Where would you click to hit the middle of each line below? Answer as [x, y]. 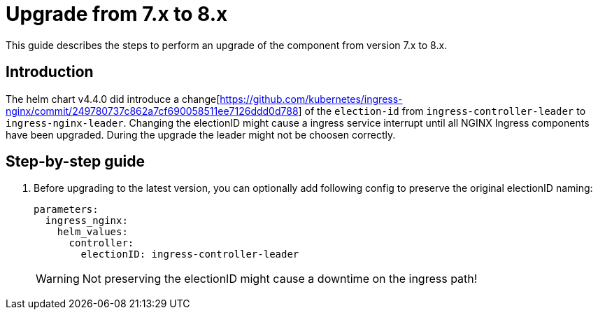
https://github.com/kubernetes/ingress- [311, 99]
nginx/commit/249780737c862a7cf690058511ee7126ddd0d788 [152, 111]
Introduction [50, 72]
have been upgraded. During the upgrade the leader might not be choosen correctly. [201, 134]
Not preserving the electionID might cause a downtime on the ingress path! [280, 279]
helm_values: [92, 232]
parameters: [66, 210]
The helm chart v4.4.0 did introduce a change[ [113, 99]
